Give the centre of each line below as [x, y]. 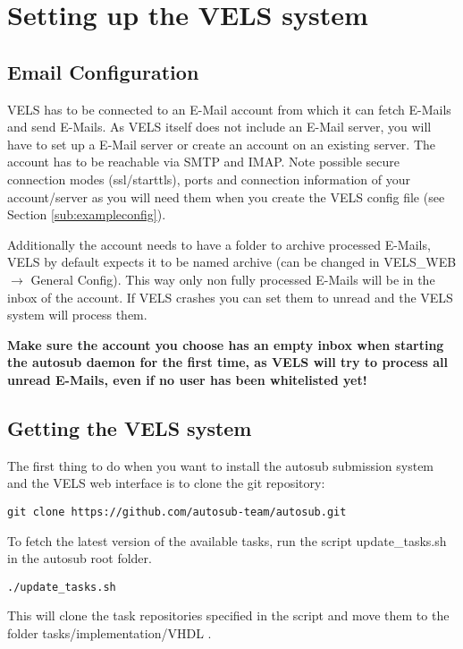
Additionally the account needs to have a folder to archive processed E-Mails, [219, 244]
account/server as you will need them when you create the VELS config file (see [226, 196]
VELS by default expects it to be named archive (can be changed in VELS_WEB [232, 262]
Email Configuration [103, 71]
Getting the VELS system [130, 427]
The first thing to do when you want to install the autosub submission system [221, 465]
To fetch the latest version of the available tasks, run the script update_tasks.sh [227, 540]
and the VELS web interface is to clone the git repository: [166, 483]
